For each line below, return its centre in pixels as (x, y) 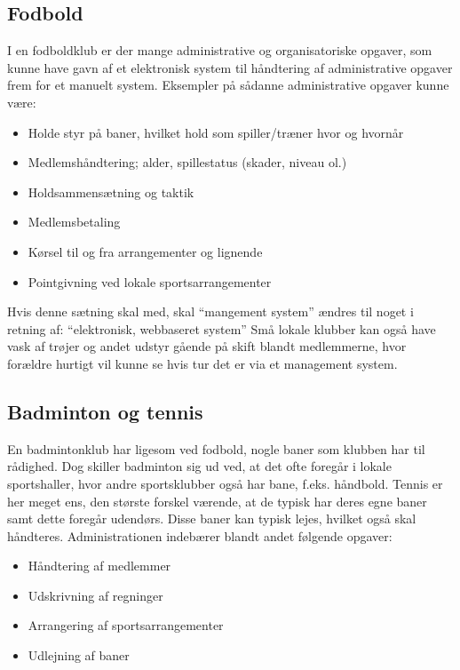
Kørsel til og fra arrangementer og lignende (145, 251)
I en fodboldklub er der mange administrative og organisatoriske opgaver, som (220, 50)
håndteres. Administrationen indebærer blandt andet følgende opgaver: (200, 535)
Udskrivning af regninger (95, 595)
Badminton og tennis (105, 411)
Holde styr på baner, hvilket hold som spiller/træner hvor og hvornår (216, 132)
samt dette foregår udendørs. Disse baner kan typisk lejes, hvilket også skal (212, 518)
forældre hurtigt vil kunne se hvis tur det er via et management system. (202, 363)
